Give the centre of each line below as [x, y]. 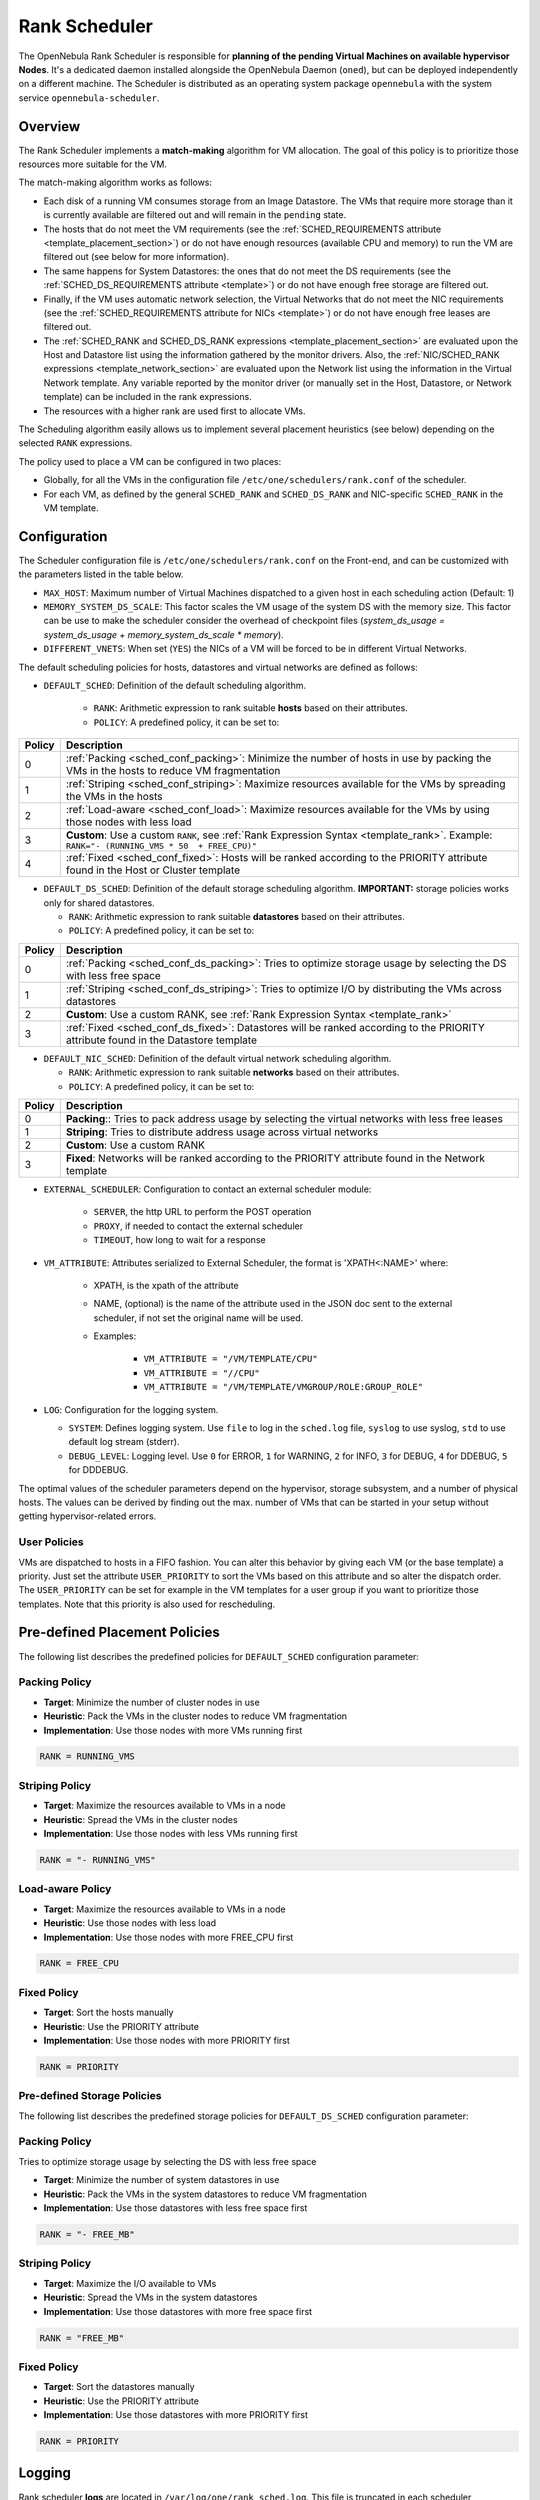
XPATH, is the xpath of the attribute [166, 1285]
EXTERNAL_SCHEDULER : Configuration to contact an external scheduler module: [207, 1189]
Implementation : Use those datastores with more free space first [178, 2311]
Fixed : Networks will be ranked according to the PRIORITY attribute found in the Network [275, 1158]
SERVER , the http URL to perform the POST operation [202, 1212]
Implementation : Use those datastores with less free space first [175, 2208]
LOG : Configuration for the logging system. [131, 1409]
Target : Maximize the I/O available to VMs [130, 2283]
